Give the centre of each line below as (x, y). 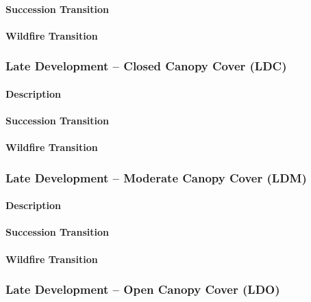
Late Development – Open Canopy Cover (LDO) (143, 289)
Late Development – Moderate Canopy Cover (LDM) (156, 177)
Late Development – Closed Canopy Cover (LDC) (146, 66)
